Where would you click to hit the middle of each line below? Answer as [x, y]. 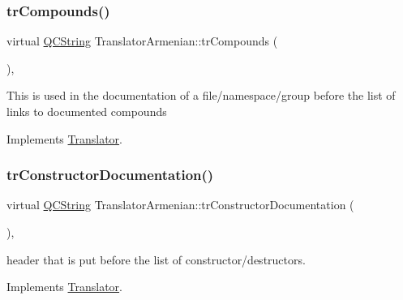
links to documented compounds [87, 111]
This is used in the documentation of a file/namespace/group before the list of [201, 95]
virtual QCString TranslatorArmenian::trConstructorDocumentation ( [180, 205]
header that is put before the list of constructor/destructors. [156, 259]
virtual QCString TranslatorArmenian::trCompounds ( [142, 41]
